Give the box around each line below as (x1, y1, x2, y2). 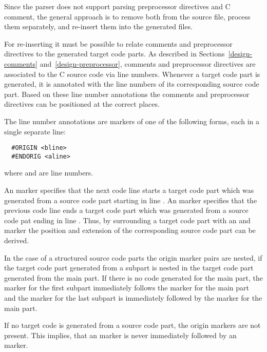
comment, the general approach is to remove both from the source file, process (4, 11, 251, 22)
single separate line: (4, 126, 66, 136)
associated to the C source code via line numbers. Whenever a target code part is (4, 68, 260, 79)
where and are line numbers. (4, 167, 93, 178)
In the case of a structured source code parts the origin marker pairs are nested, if (4, 252, 262, 263)
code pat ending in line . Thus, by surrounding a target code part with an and (4, 214, 251, 225)
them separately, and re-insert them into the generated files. (4, 21, 193, 32)
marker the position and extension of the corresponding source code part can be (4, 225, 256, 236)
